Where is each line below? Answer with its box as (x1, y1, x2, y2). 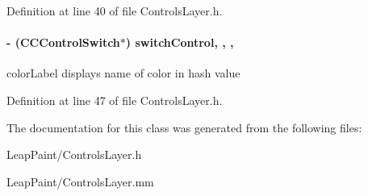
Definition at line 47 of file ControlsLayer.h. (6, 91, 223, 108)
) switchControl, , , (125, 34, 234, 51)
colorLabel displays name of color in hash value (6, 65, 240, 81)
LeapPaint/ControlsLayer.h (6, 146, 142, 163)
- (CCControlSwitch (6, 34, 120, 51)
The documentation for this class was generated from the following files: (6, 119, 362, 136)
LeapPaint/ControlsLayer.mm (6, 173, 154, 190)
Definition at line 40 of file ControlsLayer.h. (6, 2, 223, 19)
